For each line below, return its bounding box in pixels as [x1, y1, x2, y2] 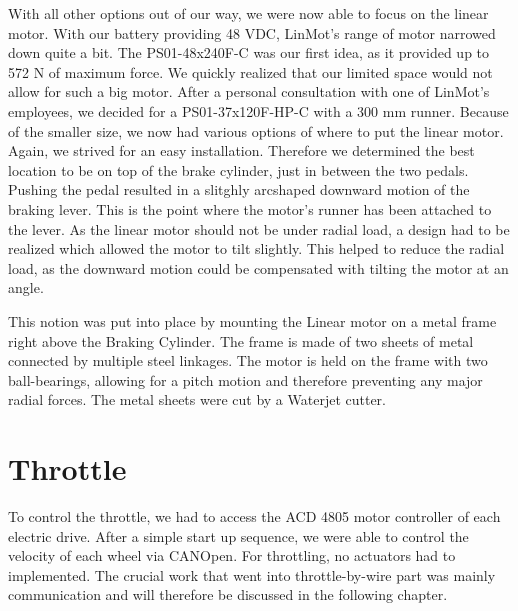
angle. [8, 277, 44, 298]
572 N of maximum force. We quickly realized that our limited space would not [8, 61, 493, 82]
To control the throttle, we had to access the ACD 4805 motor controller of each [8, 506, 501, 526]
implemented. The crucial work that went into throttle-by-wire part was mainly [8, 564, 496, 585]
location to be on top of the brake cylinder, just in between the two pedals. [8, 159, 469, 180]
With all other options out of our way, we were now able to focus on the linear [8, 3, 489, 23]
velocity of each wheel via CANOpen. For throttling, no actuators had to [8, 545, 456, 566]
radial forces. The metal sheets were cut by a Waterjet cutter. [8, 389, 386, 410]
